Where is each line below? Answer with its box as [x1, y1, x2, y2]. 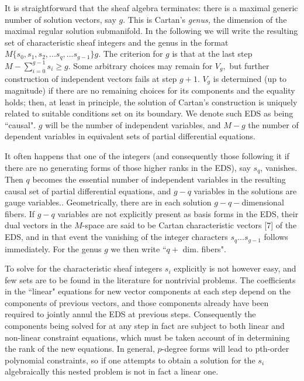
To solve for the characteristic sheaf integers [5, 262, 163, 274]
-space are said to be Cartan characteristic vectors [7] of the [82, 219, 297, 231]
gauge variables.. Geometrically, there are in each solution [5, 196, 212, 208]
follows [264, 231, 288, 243]
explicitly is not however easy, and [174, 262, 296, 274]
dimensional [241, 196, 284, 208]
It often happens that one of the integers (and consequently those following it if [5, 150, 289, 162]
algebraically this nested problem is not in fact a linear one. [5, 365, 219, 377]
